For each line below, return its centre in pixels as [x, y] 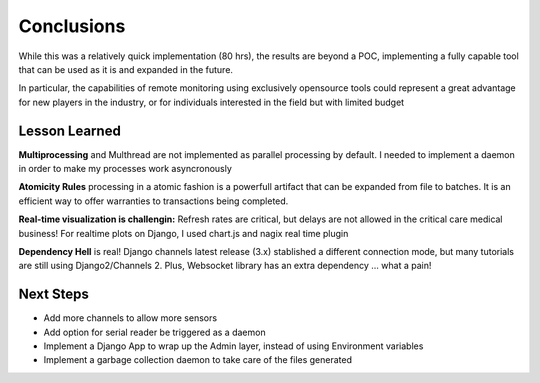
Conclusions [72, 26]
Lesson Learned [70, 130]
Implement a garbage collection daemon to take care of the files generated [198, 360]
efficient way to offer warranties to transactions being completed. [153, 201]
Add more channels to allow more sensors [130, 318]
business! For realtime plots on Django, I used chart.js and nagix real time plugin [183, 233]
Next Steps [53, 294]
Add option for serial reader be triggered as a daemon [154, 332]
